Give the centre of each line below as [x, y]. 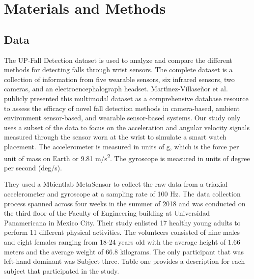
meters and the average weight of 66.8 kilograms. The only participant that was [124, 251]
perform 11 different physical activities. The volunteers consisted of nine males [122, 232]
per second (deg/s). [33, 167]
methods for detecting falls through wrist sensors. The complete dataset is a [118, 70]
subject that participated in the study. [62, 270]
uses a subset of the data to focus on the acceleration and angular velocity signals [127, 127]
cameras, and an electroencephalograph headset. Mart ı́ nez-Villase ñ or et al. [116, 89]
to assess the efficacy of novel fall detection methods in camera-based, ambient [122, 108]
